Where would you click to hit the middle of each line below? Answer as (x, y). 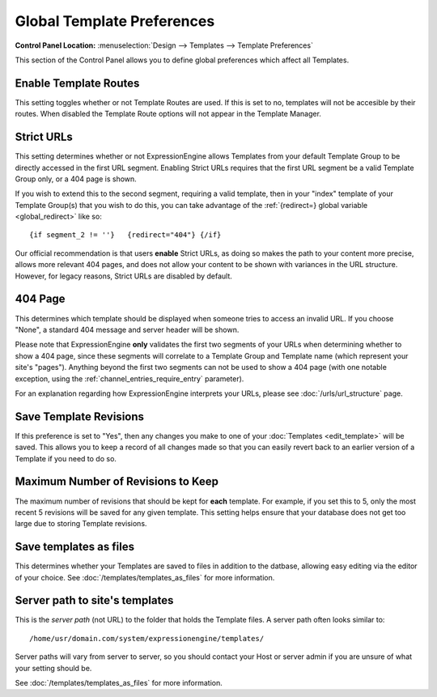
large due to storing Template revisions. (81, 524)
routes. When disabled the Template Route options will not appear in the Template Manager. (168, 114)
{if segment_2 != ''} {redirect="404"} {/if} (125, 235)
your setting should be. (53, 668)
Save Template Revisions (80, 416)
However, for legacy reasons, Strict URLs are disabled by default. (123, 276)
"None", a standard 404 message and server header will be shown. (127, 329)
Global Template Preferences (115, 21)
